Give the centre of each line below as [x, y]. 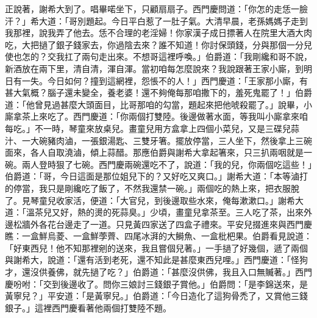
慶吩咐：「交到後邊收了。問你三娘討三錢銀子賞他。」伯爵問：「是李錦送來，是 [156, 284]
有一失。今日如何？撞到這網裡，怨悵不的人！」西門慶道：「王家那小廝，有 [160, 80]
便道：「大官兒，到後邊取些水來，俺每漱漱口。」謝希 [192, 200]
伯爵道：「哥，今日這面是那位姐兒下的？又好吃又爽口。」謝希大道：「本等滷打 [156, 176]
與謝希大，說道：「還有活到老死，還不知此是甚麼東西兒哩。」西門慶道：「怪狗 [156, 260]
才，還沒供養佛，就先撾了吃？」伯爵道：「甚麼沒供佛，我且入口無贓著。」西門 [158, 272]
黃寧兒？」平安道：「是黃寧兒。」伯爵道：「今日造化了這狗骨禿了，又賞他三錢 [156, 296]
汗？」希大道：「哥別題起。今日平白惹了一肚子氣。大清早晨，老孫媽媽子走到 [156, 20]
